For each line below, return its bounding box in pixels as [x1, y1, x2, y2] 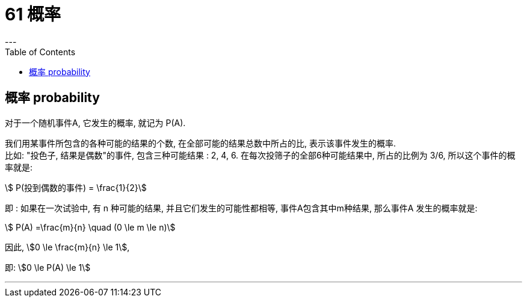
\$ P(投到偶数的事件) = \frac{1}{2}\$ [5, 182, 147, 193]
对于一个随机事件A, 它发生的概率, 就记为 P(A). [5, 117, 186, 128]
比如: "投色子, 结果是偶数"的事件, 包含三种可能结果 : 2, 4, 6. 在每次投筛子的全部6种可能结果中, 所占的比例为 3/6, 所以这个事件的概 [5, 149, 516, 160]
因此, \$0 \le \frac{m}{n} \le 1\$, [5, 241, 130, 252]
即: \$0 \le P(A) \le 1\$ [5, 262, 91, 273]
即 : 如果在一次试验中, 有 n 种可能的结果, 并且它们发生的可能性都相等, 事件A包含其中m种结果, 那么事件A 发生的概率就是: [5, 202, 478, 213]
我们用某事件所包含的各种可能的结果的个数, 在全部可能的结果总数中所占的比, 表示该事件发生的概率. [5, 137, 396, 148]
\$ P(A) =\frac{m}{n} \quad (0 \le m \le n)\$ [5, 222, 176, 232]
